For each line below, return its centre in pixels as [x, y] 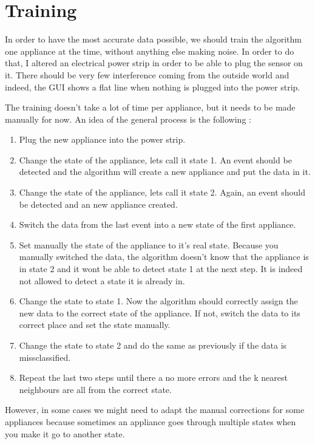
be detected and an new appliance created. [98, 204]
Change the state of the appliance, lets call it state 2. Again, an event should [162, 192]
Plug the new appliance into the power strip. [102, 139]
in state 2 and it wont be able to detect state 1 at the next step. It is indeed [161, 269]
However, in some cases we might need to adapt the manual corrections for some [155, 410]
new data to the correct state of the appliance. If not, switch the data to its [160, 313]
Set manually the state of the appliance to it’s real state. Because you [149, 244]
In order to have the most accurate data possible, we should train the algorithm [153, 39]
